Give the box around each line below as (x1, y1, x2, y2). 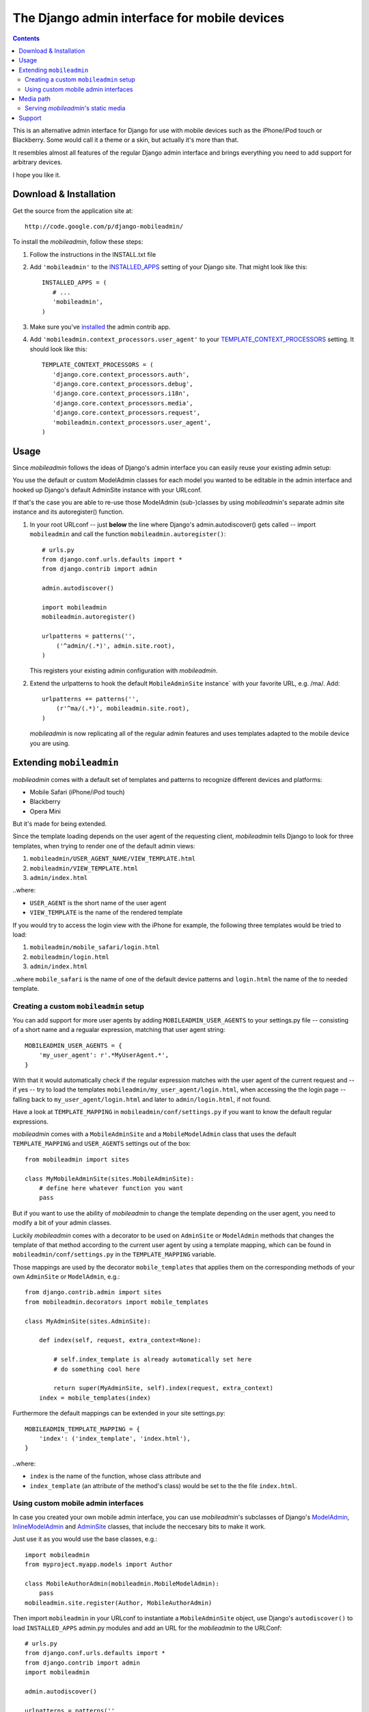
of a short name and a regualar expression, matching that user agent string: (12, 1026, 225, 1034)
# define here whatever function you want (38, 1184, 184, 1192)
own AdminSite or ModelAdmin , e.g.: (12, 1272, 120, 1281)
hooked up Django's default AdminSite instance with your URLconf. (12, 486, 202, 494)
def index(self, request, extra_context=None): (38, 1336, 202, 1344)
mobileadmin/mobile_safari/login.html (29, 944, 160, 951)
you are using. (29, 739, 70, 747)
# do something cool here (53, 1365, 140, 1373)
